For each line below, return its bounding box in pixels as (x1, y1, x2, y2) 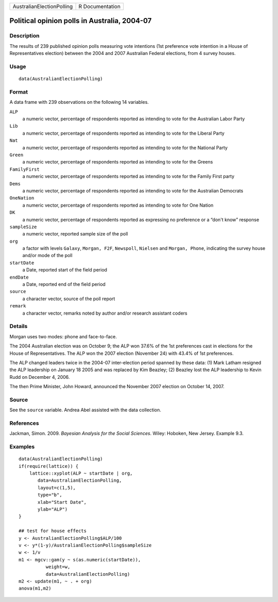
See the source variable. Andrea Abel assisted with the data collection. (9, 407, 162, 413)
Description (9, 32, 40, 40)
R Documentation (78, 3, 121, 10)
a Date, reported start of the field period (22, 267, 108, 273)
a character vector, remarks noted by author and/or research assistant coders (22, 310, 188, 316)
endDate (9, 274, 29, 280)
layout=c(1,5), (38, 485, 76, 490)
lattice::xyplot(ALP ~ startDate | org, (29, 470, 133, 477)
